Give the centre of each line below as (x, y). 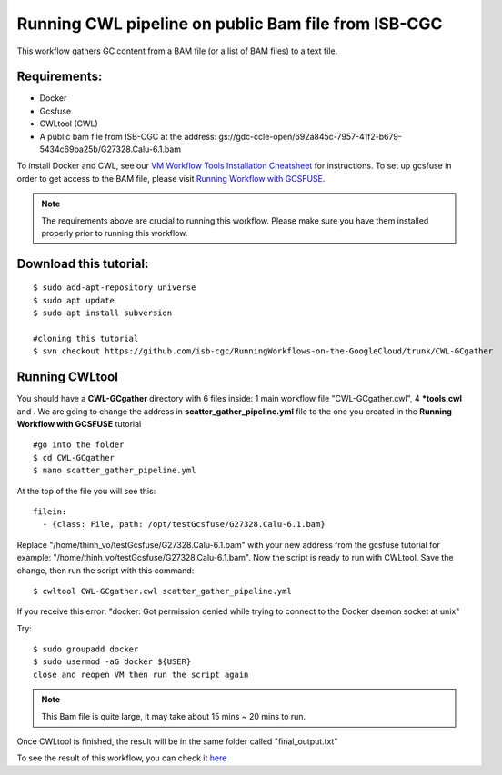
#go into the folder (79, 445)
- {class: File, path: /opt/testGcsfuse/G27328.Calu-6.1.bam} (184, 524)
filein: (50, 512)
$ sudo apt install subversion (103, 313)
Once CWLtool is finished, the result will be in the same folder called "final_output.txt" (177, 741)
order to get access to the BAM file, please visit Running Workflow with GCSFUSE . (171, 178)
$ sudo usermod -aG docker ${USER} (112, 662)
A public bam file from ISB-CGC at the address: (128, 136)
